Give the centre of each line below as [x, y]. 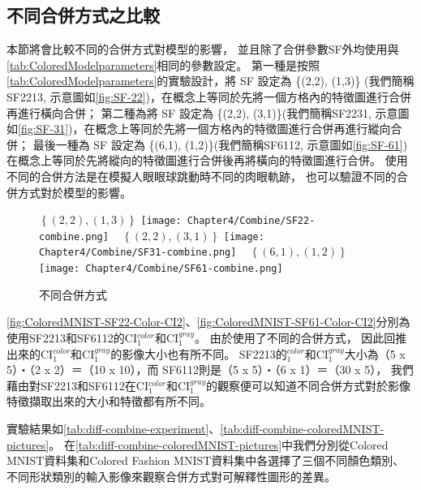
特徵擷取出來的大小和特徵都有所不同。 [109, 401]
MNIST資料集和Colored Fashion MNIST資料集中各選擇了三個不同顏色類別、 [206, 460]
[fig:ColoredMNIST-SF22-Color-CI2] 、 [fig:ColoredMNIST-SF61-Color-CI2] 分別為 [208, 322]
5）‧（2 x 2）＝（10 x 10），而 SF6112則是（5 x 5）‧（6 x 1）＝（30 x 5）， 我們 [210, 370]
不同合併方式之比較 [83, 15]
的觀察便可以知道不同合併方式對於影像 [308, 385]
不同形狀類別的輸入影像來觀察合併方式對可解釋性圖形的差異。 [171, 476]
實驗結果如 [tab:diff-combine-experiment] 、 [114, 428]
